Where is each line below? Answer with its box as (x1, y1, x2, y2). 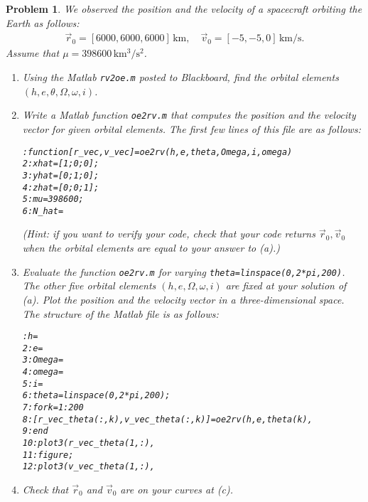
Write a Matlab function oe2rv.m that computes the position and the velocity (22, 107, 356, 122)
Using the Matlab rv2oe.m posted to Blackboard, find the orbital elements (22, 70, 339, 85)
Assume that (6, 46, 60, 60)
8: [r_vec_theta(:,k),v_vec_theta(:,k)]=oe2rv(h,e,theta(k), (22, 414, 313, 424)
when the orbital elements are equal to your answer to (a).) (22, 240, 280, 255)
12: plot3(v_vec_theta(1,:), (22, 461, 155, 472)
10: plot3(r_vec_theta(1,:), (22, 438, 155, 448)
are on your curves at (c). (120, 481, 234, 496)
